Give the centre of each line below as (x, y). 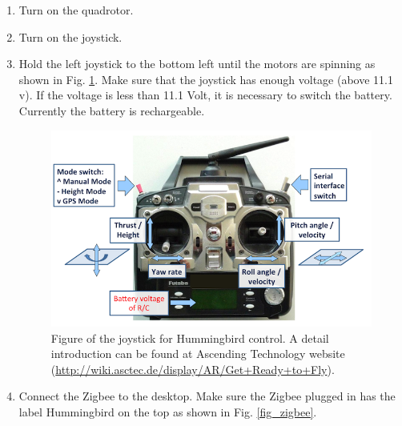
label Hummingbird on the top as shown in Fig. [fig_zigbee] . (168, 412)
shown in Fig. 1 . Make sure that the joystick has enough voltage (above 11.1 (206, 79)
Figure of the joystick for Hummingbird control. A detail (190, 338)
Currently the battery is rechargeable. (112, 110)
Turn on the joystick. (70, 36)
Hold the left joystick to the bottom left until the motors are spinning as (197, 64)
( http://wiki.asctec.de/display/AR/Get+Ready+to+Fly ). (193, 369)
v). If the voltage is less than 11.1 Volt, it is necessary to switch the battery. (205, 95)
